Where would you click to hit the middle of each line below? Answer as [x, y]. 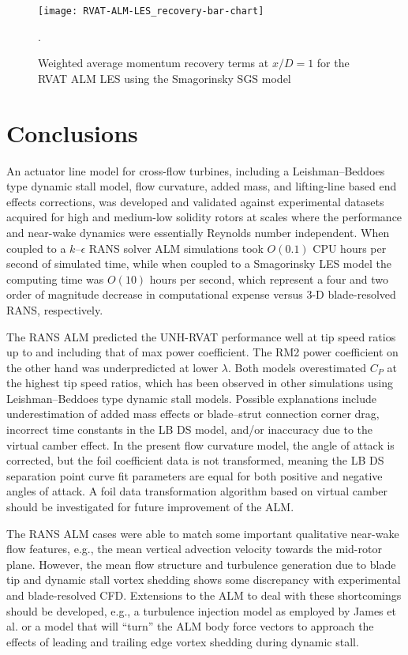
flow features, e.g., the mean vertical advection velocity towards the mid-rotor [194, 549]
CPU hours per [350, 248]
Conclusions [72, 132]
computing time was [55, 279]
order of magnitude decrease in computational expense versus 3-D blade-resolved [201, 294]
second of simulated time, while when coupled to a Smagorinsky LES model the [199, 264]
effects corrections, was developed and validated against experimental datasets [195, 201]
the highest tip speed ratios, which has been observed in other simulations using [200, 383]
